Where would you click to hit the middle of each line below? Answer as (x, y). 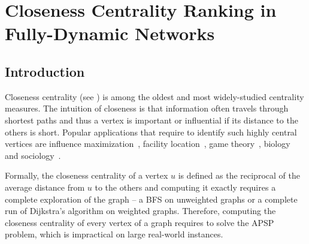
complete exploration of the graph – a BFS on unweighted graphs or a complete (151, 199)
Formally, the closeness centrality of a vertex (87, 175)
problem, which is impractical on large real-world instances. (114, 234)
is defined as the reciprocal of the (239, 175)
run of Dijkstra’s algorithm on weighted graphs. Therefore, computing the (140, 211)
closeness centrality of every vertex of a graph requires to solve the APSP (140, 222)
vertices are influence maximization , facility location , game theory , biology (148, 144)
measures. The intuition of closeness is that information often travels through (147, 108)
